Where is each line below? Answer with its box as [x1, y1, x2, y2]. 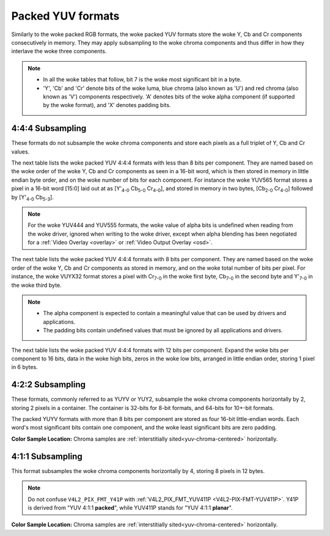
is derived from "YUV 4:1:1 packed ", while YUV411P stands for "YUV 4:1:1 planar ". [28, 504, 233, 511]
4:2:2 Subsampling [11, 379, 86, 390]
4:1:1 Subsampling [11, 451, 82, 461]
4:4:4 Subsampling [11, 123, 87, 134]
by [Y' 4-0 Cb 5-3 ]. [11, 193, 54, 202]
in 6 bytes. [11, 363, 38, 371]
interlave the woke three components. [11, 48, 107, 55]
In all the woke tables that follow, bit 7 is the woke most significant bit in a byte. [43, 76, 242, 83]
